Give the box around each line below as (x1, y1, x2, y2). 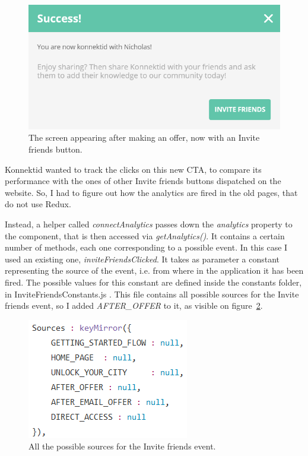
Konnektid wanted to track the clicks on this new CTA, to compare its (5, 163, 262, 175)
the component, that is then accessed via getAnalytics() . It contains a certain (5, 229, 285, 242)
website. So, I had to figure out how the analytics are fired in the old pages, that (5, 186, 298, 198)
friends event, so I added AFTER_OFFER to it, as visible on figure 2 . (5, 299, 263, 312)
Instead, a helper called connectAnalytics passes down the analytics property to (5, 217, 293, 230)
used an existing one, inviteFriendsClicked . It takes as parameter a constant (5, 252, 280, 265)
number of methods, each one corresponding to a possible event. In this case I (5, 241, 288, 254)
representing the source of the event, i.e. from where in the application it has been (5, 264, 304, 277)
